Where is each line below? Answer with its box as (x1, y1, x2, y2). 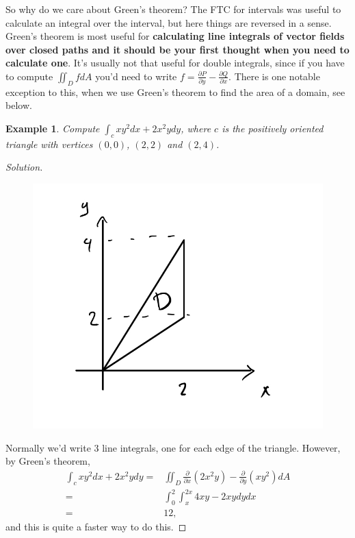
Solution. (5, 160, 43, 174)
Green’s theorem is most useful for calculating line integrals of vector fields (5, 29, 345, 43)
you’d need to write (95, 69, 177, 83)
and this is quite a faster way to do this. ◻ (5, 519, 187, 534)
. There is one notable (228, 69, 320, 83)
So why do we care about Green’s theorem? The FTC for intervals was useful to (5, 2, 341, 16)
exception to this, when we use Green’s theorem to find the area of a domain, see (5, 84, 345, 99)
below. (5, 98, 32, 112)
